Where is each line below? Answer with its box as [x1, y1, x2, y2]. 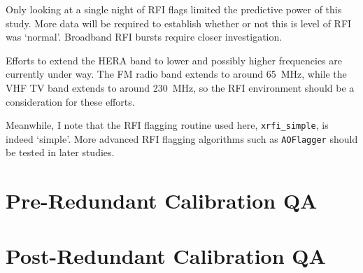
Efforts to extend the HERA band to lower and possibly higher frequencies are [6, 52, 342, 67]
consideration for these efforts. [6, 94, 135, 108]
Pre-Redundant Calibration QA [6, 186, 318, 215]
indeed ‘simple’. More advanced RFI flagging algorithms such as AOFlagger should [6, 131, 358, 146]
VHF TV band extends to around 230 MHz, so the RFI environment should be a [6, 80, 355, 94]
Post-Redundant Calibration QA [6, 241, 326, 269]
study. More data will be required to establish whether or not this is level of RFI [6, 15, 352, 30]
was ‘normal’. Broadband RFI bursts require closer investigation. [6, 29, 283, 44]
